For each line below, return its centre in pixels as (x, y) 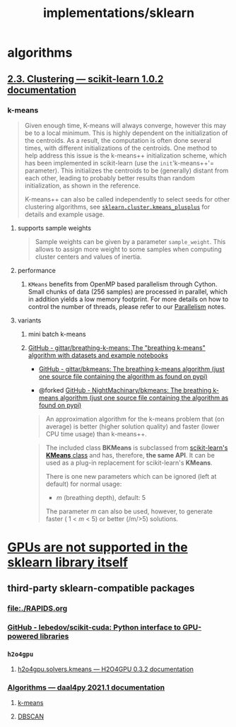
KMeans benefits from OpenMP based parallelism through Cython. (123, 284)
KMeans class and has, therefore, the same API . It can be (130, 455)
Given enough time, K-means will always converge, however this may (125, 125)
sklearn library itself (68, 563)
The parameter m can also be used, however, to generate (129, 511)
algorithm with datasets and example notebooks (98, 355)
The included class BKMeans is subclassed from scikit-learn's (137, 448)
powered (23, 636)
